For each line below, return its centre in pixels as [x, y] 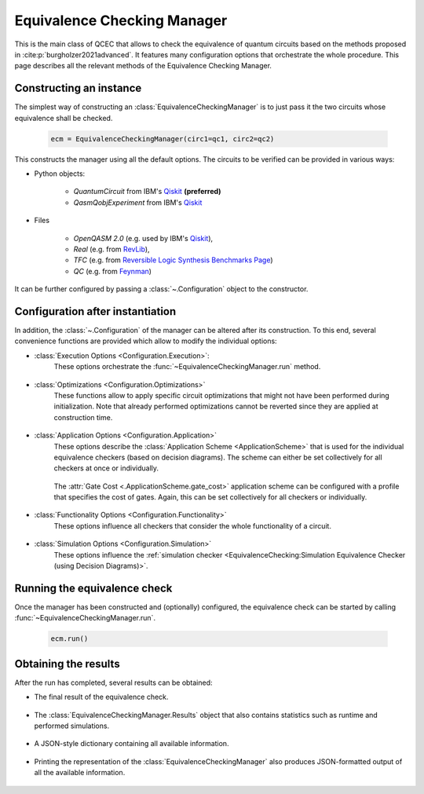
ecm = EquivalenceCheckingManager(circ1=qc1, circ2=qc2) [163, 139]
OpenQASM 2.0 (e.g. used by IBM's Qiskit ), [143, 238]
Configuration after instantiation [95, 311]
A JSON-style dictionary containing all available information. [132, 744]
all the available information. [80, 773]
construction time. [83, 417]
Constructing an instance [78, 88]
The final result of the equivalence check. [101, 697]
